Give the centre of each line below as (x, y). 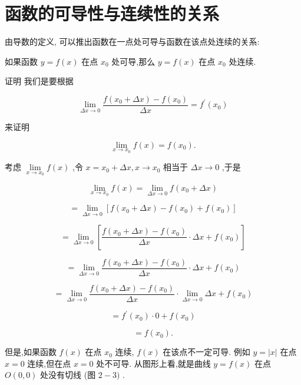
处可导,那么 (133, 61)
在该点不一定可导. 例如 (206, 352)
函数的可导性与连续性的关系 (112, 13)
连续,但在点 (49, 363)
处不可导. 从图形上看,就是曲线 (153, 363)
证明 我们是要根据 (39, 81)
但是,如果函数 (31, 352)
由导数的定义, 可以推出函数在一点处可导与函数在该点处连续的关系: (132, 42)
